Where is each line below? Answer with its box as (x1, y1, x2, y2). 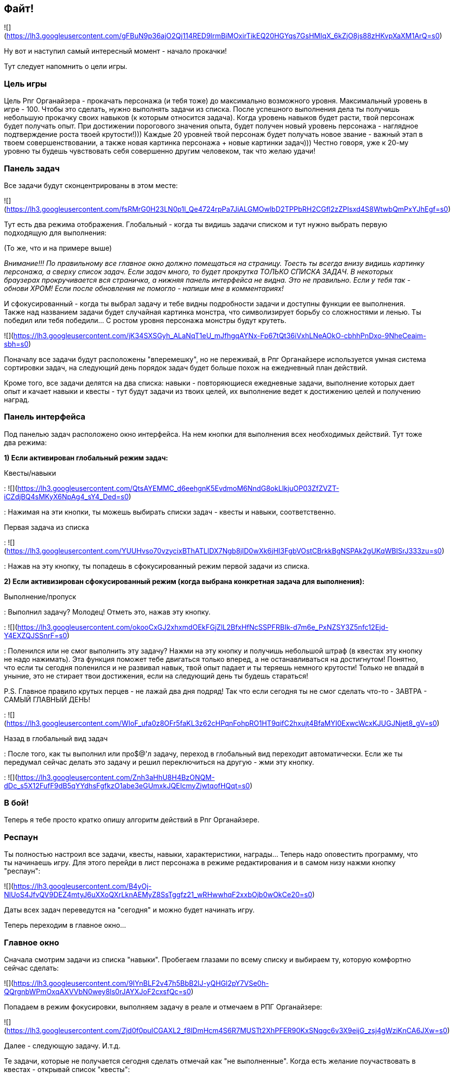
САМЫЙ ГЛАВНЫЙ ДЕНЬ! (4, 695, 91, 704)
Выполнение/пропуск (4, 592, 76, 601)
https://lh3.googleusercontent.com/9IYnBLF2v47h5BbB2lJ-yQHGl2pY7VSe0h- (13, 978, 269, 987)
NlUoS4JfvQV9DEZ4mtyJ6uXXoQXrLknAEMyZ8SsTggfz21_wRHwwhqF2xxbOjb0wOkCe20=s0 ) (4, 890, 315, 899)
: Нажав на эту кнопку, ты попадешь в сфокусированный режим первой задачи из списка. (4, 561, 310, 570)
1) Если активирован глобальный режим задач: (4, 453, 168, 462)
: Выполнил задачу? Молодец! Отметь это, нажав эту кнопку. (4, 607, 211, 616)
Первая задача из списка (4, 522, 89, 531)
